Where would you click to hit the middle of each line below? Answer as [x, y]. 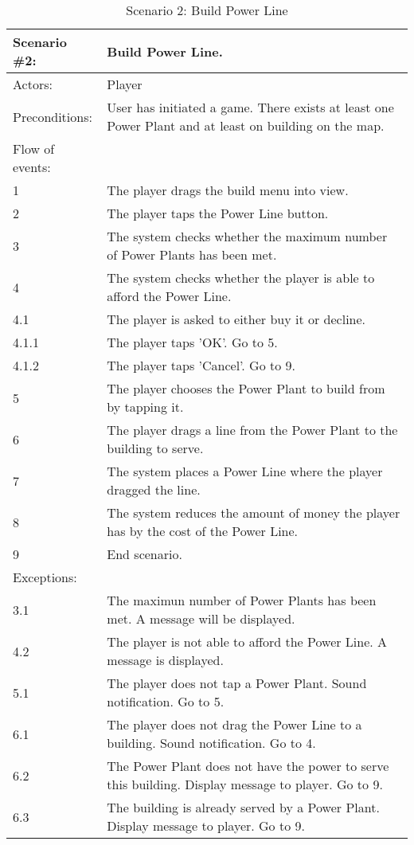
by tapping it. [145, 407]
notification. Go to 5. [166, 701]
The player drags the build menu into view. [228, 190]
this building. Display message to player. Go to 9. [245, 784]
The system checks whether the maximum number [247, 236]
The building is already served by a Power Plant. [243, 807]
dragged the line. [154, 489]
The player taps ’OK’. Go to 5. [192, 342]
